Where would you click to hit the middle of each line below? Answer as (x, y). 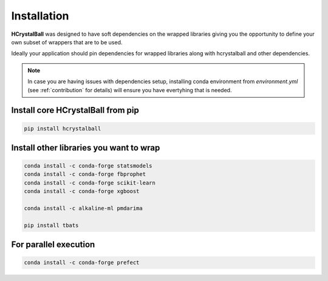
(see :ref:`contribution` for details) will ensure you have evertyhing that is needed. (130, 90)
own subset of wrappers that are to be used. (67, 42)
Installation (40, 16)
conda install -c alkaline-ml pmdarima (83, 208)
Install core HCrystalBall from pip (75, 110)
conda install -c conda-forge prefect (82, 263)
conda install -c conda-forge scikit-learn (90, 183)
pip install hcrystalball (63, 128)
